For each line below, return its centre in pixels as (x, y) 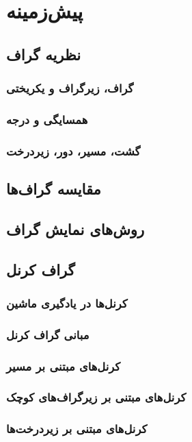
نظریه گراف (43, 54)
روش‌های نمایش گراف (76, 229)
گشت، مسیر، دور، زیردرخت (73, 150)
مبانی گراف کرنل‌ (48, 334)
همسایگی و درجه (47, 119)
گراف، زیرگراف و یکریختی (70, 88)
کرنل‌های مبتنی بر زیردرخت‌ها (77, 429)
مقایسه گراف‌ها (54, 189)
